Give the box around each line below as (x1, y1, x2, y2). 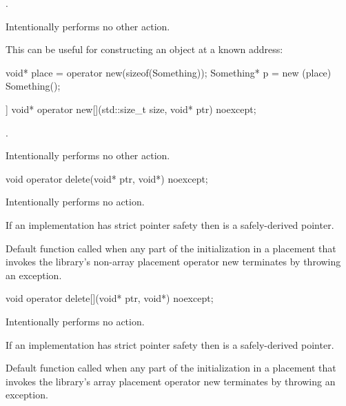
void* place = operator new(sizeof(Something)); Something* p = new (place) (6, 65, 332, 79)
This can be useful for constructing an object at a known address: (6, 42, 283, 57)
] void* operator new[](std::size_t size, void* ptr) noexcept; (6, 101, 256, 116)
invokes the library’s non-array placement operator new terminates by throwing (6, 254, 341, 269)
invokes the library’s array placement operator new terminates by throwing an (6, 374, 336, 388)
